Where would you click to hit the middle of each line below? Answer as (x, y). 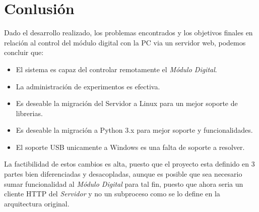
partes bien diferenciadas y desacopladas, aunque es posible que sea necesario (123, 174)
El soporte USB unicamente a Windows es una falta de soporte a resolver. (130, 147)
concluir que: (24, 52)
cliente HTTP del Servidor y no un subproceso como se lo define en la (112, 194)
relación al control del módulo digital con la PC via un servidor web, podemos (125, 42)
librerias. (29, 113)
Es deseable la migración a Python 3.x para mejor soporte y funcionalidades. (134, 130)
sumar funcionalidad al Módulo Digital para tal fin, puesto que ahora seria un (124, 183)
